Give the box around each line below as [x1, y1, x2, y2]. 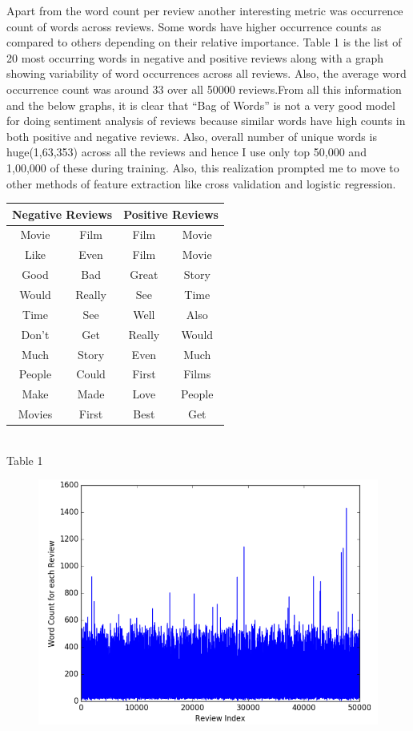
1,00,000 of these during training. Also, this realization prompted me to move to [6, 159, 399, 176]
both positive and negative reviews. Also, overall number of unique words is [6, 127, 377, 144]
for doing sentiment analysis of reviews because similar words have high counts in [6, 112, 406, 129]
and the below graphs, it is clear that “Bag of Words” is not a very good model [6, 96, 395, 113]
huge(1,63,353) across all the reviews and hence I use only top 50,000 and [6, 143, 367, 160]
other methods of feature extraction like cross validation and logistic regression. [6, 175, 396, 192]
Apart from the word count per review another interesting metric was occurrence [6, 2, 403, 18]
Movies [18, 406, 53, 422]
